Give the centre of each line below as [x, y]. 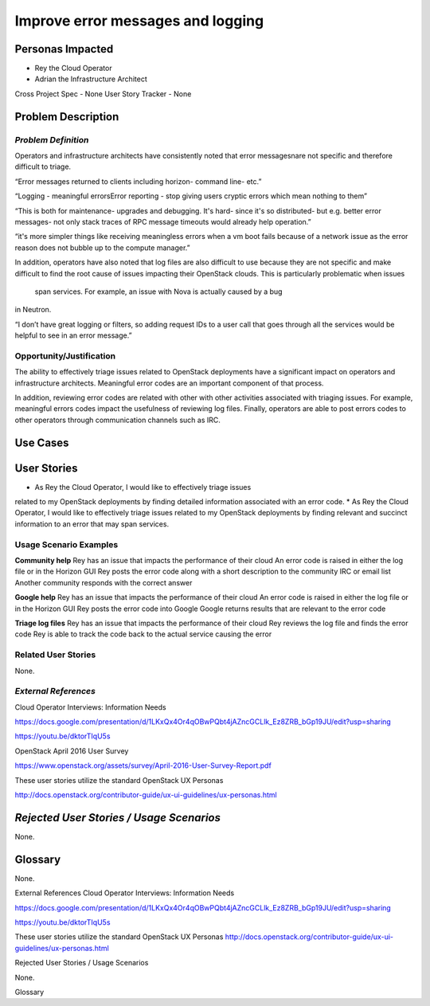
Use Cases [42, 442]
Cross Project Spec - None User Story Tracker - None [103, 94]
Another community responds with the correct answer [104, 582]
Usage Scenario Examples [66, 544]
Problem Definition [52, 139]
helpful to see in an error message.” [73, 335]
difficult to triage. [43, 166]
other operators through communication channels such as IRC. [117, 420]
